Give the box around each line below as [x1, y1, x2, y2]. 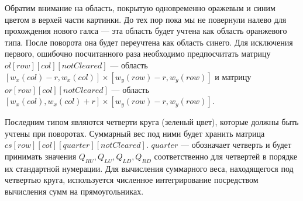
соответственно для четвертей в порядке [154, 150, 297, 162]
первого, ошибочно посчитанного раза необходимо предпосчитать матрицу [5, 47, 271, 60]
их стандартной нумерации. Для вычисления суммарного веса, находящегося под [5, 162, 294, 174]
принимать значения [5, 150, 77, 162]
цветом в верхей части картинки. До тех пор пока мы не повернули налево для [5, 13, 287, 25]
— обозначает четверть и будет [181, 138, 292, 151]
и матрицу [215, 70, 252, 82]
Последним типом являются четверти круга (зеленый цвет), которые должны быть [5, 116, 299, 128]
